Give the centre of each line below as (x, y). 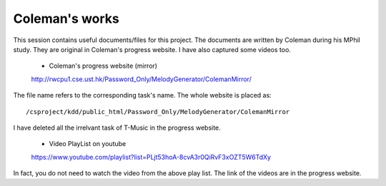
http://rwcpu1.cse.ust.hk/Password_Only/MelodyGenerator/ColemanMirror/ (141, 79)
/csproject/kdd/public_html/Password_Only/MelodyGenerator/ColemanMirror (158, 112)
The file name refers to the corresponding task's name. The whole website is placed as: (142, 95)
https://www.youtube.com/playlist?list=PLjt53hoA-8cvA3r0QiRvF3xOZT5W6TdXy (151, 157)
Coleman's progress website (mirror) (103, 66)
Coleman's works (66, 19)
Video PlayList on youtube (88, 144)
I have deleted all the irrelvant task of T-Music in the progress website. (117, 128)
